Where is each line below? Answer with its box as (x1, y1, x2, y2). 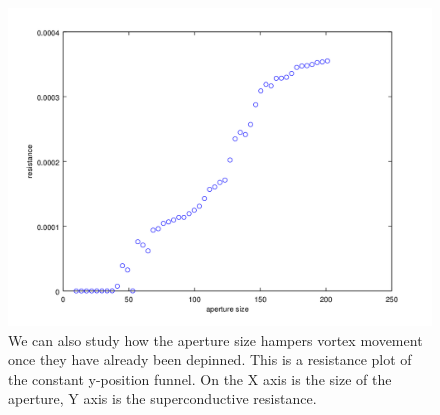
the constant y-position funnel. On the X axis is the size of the (8, 368, 392, 389)
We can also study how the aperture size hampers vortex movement (8, 329, 423, 350)
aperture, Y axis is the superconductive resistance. (8, 388, 317, 409)
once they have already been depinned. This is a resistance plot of (8, 349, 412, 370)
